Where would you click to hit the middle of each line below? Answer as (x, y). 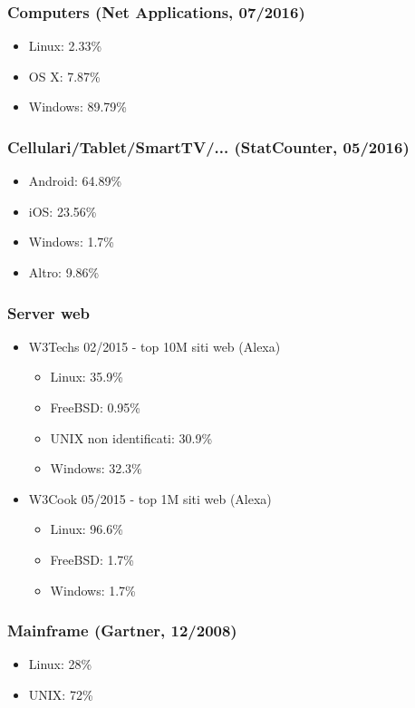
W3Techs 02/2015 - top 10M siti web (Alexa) (154, 346)
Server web (49, 312)
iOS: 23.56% (63, 211)
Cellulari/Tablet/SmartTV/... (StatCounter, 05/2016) (208, 146)
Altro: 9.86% (64, 272)
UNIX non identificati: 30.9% (131, 437)
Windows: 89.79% (77, 107)
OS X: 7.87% (64, 76)
